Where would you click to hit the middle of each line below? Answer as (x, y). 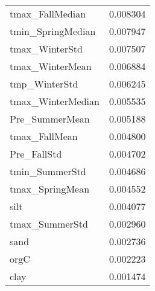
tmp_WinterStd (44, 84)
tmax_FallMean (44, 136)
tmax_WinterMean (51, 66)
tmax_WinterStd (46, 49)
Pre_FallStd (36, 154)
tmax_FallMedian (48, 14)
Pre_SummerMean (50, 119)
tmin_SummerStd (48, 171)
